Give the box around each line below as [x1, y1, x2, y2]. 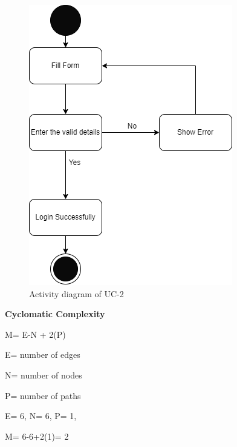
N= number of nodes [5, 368, 82, 381]
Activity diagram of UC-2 [29, 287, 124, 300]
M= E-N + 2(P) [5, 328, 66, 340]
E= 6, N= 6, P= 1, [5, 409, 77, 422]
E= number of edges [5, 348, 80, 361]
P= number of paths [5, 389, 81, 402]
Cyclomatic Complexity [5, 308, 105, 320]
